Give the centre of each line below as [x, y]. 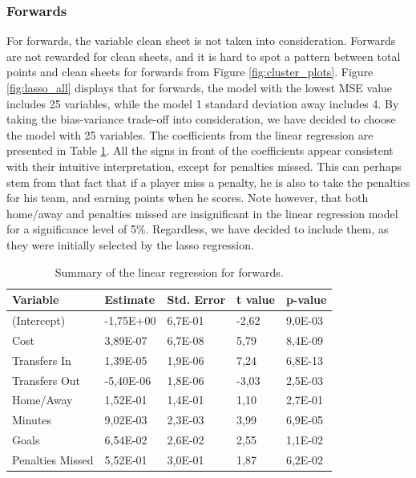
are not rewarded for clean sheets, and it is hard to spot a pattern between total [204, 56]
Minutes [32, 420]
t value [256, 300]
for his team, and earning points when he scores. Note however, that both [188, 198]
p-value [306, 300]
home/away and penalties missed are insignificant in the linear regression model [202, 213]
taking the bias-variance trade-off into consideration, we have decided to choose [201, 119]
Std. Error [196, 300]
